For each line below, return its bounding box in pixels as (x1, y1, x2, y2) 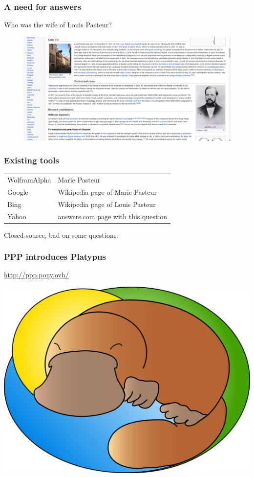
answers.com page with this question (58, 211, 168, 221)
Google (7, 186, 28, 197)
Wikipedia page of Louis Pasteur (58, 199, 156, 209)
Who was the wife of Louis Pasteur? (4, 20, 112, 30)
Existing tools (4, 154, 59, 166)
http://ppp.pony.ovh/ (4, 270, 69, 280)
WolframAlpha (7, 175, 51, 185)
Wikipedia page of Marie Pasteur (58, 186, 157, 197)
